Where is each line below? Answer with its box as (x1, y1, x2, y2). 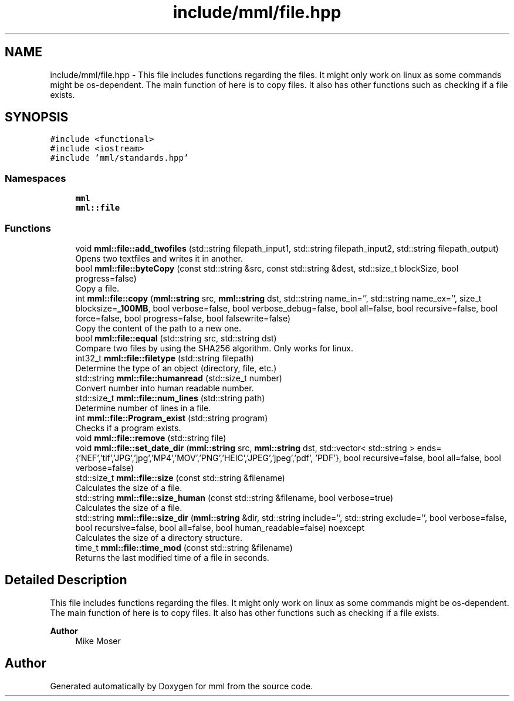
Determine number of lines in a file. (75, 402, 211, 413)
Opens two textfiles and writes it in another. (75, 253, 243, 263)
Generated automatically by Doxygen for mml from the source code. (50, 680, 313, 691)
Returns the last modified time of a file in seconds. (75, 552, 269, 563)
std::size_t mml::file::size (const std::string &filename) (75, 472, 285, 483)
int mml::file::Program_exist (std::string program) (75, 412, 268, 423)
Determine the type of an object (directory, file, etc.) (75, 363, 277, 373)
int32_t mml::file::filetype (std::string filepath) (75, 353, 254, 363)
